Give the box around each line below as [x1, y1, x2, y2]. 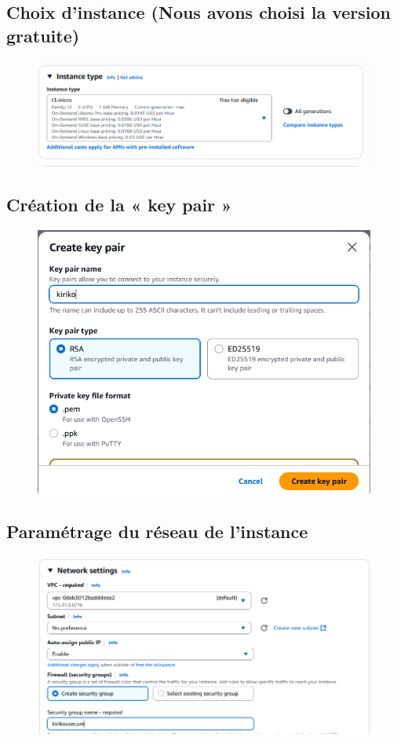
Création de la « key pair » [6, 192, 232, 216]
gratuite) [6, 23, 80, 47]
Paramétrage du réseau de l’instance [6, 519, 308, 544]
